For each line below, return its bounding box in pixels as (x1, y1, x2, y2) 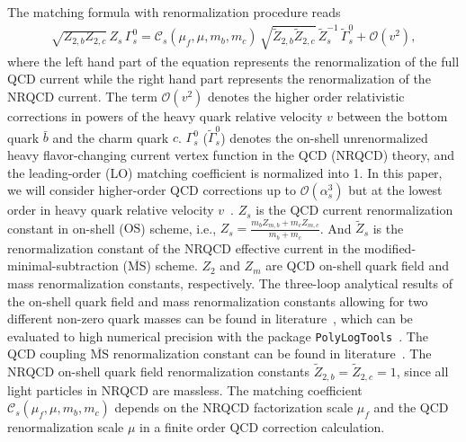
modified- (363, 238, 417, 257)
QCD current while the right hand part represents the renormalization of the (7, 69, 431, 88)
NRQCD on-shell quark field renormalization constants (7, 362, 309, 381)
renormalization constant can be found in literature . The (112, 344, 432, 363)
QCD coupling (7, 344, 86, 363)
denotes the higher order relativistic (208, 87, 405, 106)
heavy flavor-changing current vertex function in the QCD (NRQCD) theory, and (7, 145, 455, 164)
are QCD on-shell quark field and (265, 256, 449, 275)
